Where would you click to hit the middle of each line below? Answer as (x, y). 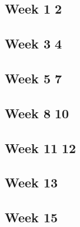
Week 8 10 (37, 113)
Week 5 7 (34, 78)
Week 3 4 (34, 43)
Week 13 (31, 182)
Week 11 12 (41, 147)
